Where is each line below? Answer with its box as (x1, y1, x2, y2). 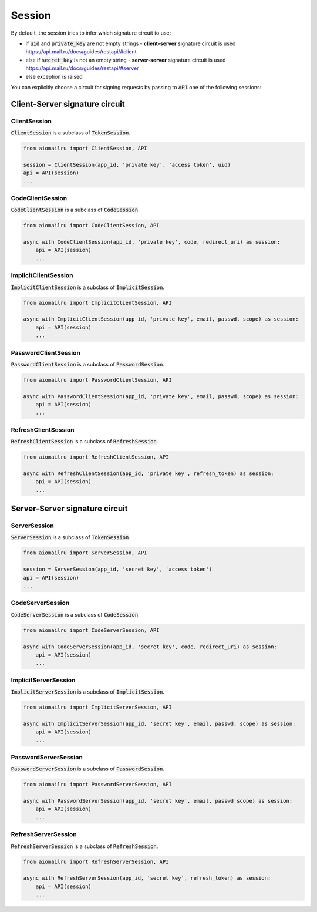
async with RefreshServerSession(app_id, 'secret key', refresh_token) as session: (23, 875, 271, 881)
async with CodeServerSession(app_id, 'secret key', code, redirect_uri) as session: (23, 643, 277, 650)
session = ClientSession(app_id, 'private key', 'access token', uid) (23, 161, 231, 168)
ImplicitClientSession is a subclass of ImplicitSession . (11, 284, 164, 291)
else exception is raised (25, 73, 83, 80)
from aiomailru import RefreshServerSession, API (23, 858, 169, 865)
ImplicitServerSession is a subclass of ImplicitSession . (11, 688, 164, 695)
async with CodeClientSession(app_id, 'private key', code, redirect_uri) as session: (23, 238, 281, 245)
